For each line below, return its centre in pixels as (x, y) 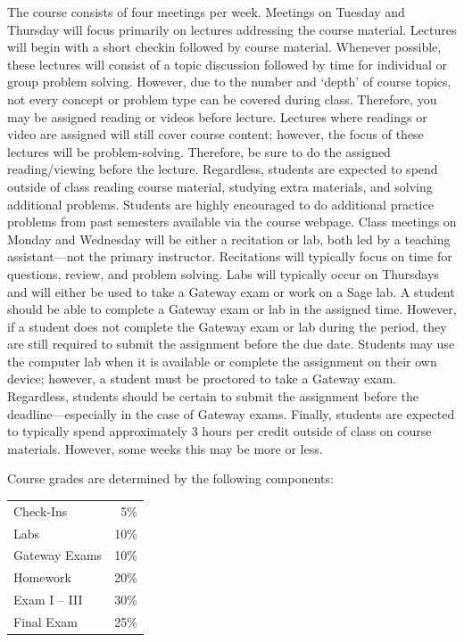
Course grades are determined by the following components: (170, 478)
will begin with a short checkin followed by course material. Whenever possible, (224, 47)
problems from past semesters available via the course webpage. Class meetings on (232, 222)
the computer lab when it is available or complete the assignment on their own (222, 361)
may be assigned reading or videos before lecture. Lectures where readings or (217, 116)
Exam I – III (48, 600)
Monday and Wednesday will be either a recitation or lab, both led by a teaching (229, 239)
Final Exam (46, 621)
